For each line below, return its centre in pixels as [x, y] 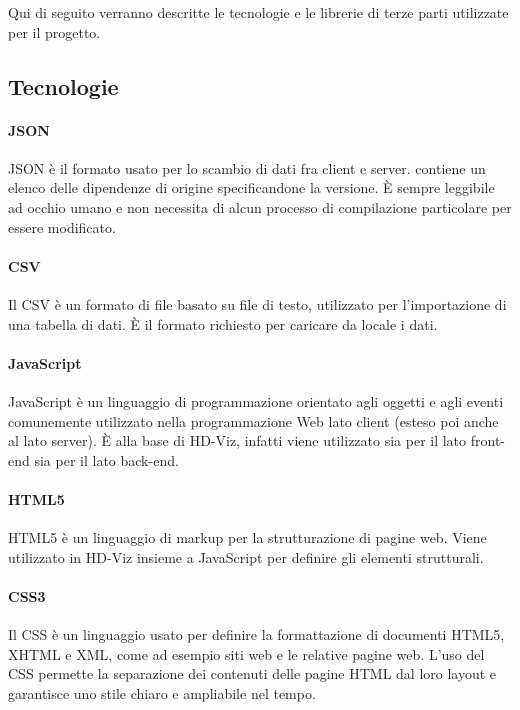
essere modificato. [62, 226]
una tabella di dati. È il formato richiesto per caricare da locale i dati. [223, 323]
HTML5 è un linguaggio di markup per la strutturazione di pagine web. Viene [247, 537]
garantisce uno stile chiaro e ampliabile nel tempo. [162, 692]
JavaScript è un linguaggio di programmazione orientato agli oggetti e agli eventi [256, 400]
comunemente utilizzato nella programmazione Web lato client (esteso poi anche [253, 420]
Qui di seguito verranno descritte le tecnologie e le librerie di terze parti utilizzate [258, 12]
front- [487, 440]
